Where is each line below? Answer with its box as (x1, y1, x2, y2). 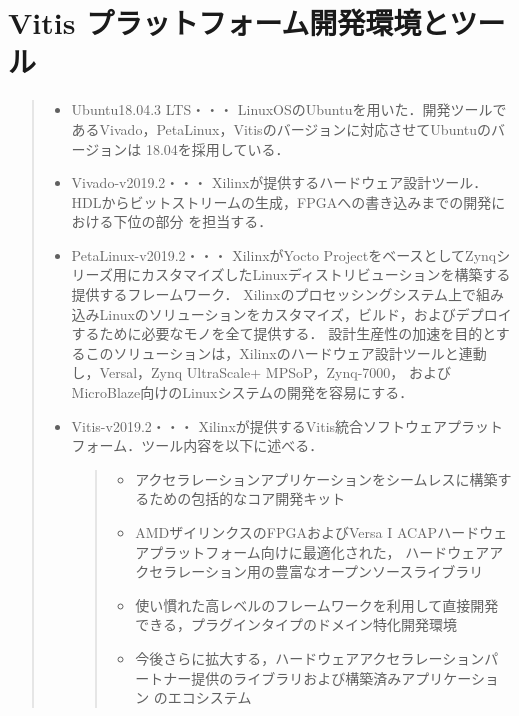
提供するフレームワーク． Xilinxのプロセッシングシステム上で (71, 284, 477, 305)
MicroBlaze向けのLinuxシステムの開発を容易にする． (71, 382, 414, 403)
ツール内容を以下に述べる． (141, 435, 324, 456)
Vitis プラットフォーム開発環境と (8, 2, 450, 43)
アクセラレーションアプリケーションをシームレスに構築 (135, 468, 498, 489)
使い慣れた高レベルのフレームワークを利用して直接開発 (135, 594, 499, 615)
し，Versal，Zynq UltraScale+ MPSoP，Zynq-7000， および (71, 362, 451, 383)
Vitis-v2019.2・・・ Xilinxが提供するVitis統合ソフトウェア (71, 415, 448, 436)
